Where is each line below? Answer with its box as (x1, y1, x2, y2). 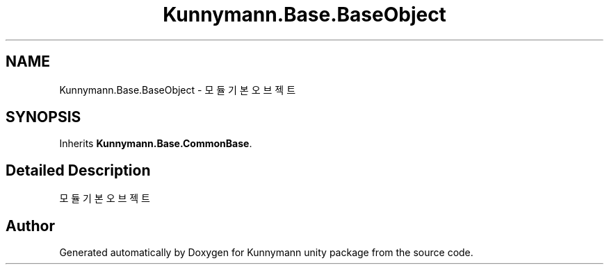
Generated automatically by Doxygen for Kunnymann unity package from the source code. (59, 246, 473, 259)
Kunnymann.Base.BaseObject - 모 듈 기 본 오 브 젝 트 (59, 83, 296, 96)
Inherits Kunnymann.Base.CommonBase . (59, 137, 252, 150)
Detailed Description (6, 161, 151, 179)
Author (6, 217, 55, 235)
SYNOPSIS (6, 108, 81, 126)
